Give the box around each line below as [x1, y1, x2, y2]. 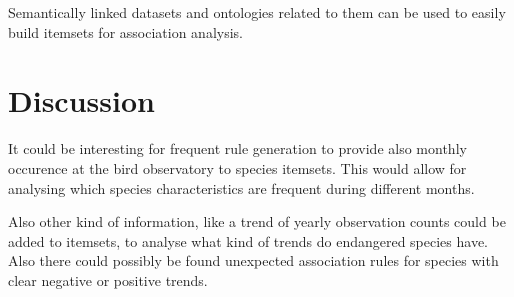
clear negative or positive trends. [8, 269, 208, 290]
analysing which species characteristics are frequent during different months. [8, 177, 475, 198]
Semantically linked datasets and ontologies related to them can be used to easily [8, 2, 506, 22]
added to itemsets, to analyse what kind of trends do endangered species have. [8, 230, 489, 251]
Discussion [8, 80, 155, 121]
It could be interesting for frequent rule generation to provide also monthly [8, 138, 467, 159]
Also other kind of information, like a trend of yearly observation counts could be [8, 211, 506, 232]
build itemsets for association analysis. [8, 21, 244, 42]
